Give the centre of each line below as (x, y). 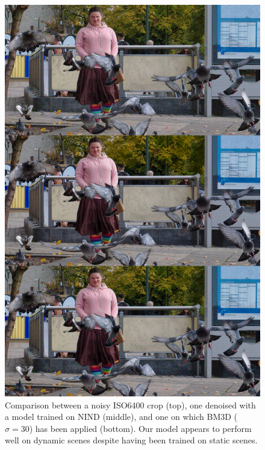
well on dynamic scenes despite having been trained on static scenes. (131, 440)
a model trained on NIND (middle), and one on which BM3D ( (121, 417)
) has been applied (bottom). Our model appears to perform (140, 428)
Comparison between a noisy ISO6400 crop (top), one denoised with (130, 405)
